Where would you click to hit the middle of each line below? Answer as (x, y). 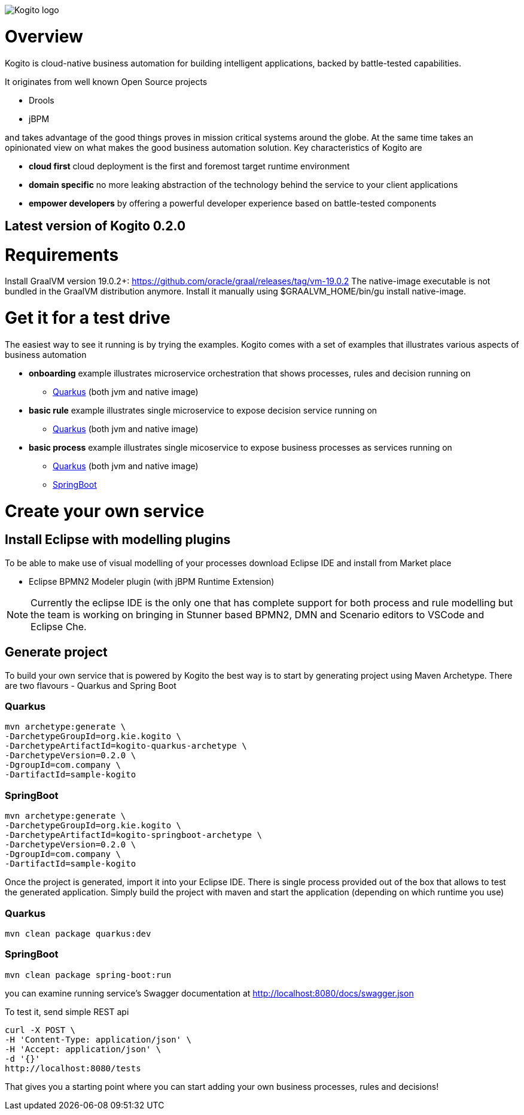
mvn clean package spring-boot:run (88, 975)
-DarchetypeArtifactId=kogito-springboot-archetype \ (133, 835)
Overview (44, 36)
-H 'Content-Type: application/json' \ (98, 1039)
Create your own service (105, 511)
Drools (42, 100)
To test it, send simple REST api (67, 1011)
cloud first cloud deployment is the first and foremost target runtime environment (189, 166)
